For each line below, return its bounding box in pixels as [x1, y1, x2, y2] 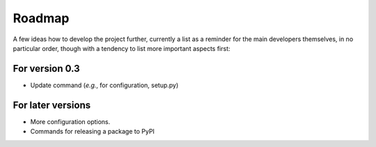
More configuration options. [30, 117, 111, 125]
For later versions [13, 99, 91, 111]
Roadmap [13, 10, 70, 26]
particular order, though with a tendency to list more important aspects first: [13, 44, 230, 52]
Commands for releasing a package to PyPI [30, 127, 155, 136]
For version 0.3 [13, 63, 80, 75]
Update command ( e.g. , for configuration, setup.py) [30, 81, 179, 89]
